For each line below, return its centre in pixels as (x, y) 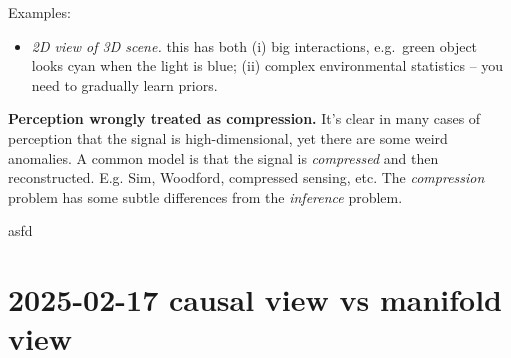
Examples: (39, 12)
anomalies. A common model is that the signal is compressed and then (223, 157)
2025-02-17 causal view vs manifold (255, 299)
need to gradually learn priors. (124, 84)
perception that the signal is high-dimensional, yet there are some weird (228, 137)
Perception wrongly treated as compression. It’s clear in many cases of (244, 118)
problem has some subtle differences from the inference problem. (205, 196)
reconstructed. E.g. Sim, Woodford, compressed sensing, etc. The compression (246, 177)
